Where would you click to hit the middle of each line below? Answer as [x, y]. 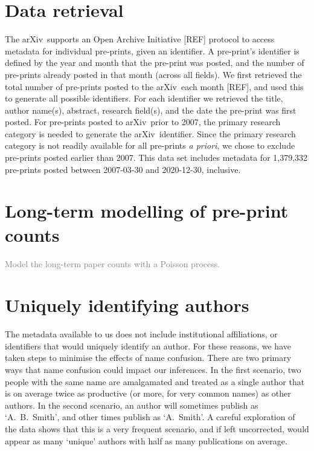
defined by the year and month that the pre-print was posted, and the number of [155, 63]
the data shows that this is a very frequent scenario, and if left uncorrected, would [157, 429]
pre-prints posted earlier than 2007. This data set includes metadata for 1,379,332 [156, 157]
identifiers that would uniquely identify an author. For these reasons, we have [148, 346]
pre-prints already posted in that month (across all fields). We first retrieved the [153, 74]
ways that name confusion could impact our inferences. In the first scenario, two [153, 370]
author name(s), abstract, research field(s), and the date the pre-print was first [151, 110]
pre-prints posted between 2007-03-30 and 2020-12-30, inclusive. [123, 169]
